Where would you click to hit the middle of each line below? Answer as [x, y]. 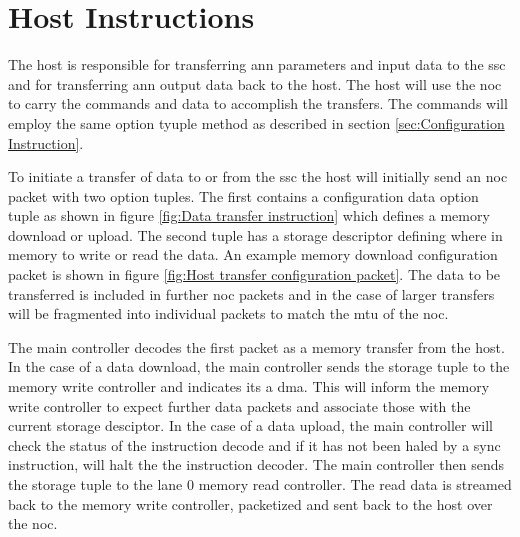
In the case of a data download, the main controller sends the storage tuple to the [259, 366]
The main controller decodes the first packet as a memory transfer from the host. [256, 346]
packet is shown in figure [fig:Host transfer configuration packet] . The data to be [254, 274]
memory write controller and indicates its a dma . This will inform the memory [249, 386]
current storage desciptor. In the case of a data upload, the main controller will [251, 425]
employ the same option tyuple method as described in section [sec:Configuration [256, 122]
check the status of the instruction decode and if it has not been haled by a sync [254, 444]
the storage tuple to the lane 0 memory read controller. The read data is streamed [260, 484]
